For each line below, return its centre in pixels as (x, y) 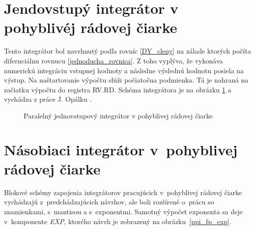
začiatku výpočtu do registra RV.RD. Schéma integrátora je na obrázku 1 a (118, 89)
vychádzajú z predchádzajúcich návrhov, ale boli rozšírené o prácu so (109, 202)
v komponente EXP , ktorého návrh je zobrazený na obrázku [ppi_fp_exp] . (118, 221)
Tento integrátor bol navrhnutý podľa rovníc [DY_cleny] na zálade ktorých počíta (127, 51)
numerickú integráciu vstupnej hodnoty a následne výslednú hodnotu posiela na (124, 70)
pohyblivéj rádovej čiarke (91, 27)
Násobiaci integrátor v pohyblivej (121, 149)
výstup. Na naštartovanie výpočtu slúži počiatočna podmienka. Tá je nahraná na (126, 80)
